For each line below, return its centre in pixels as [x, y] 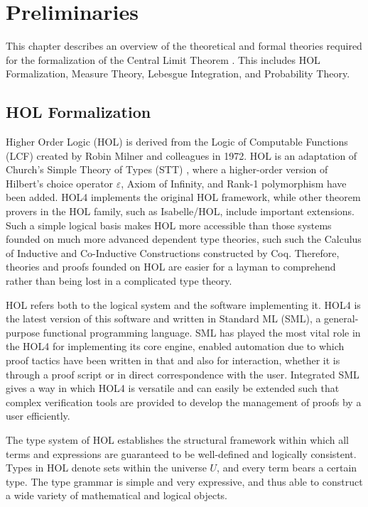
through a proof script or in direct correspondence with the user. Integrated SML [183, 374]
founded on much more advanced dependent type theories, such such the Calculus [184, 239]
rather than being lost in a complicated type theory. [119, 281]
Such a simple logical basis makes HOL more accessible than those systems [169, 225]
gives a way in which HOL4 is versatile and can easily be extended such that [173, 388]
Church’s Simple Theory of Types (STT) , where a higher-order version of [167, 169]
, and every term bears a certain [287, 468]
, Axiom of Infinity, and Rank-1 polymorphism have [234, 183]
